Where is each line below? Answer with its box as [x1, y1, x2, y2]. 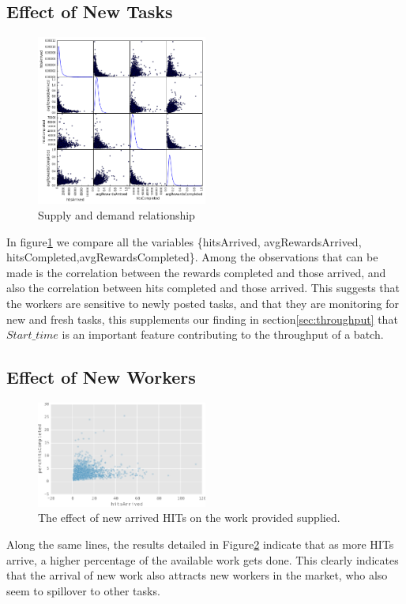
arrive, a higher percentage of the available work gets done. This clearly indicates [6, 551, 399, 568]
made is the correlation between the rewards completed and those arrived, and [6, 264, 386, 280]
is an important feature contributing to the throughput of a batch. [62, 326, 384, 343]
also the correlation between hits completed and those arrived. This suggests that [6, 279, 400, 296]
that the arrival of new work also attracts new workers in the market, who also [6, 567, 388, 583]
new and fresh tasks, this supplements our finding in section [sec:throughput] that [6, 310, 398, 327]
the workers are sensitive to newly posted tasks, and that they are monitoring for [6, 294, 399, 311]
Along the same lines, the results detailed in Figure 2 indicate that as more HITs [6, 535, 394, 552]
